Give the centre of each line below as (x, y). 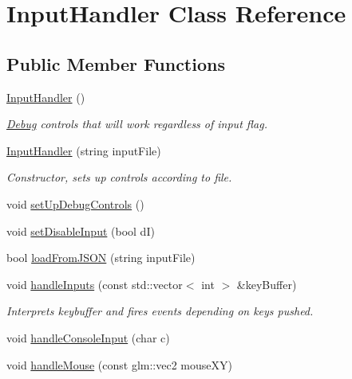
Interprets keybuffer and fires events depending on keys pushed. (160, 311)
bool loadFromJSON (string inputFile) (101, 258)
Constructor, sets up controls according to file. (119, 177)
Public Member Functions (116, 63)
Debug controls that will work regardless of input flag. (137, 124)
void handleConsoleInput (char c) (88, 337)
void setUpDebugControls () (75, 203)
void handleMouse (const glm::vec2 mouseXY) (119, 364)
